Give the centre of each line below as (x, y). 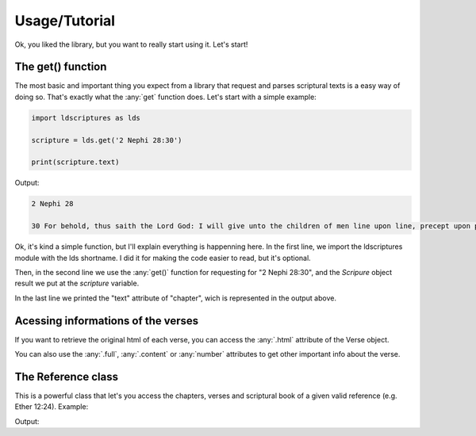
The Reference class (67, 377)
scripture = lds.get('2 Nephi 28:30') (107, 140)
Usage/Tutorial (65, 21)
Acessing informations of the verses (107, 321)
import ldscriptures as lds (86, 118)
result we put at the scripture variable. (77, 283)
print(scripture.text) (75, 162)
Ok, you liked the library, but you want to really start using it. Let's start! (131, 44)
